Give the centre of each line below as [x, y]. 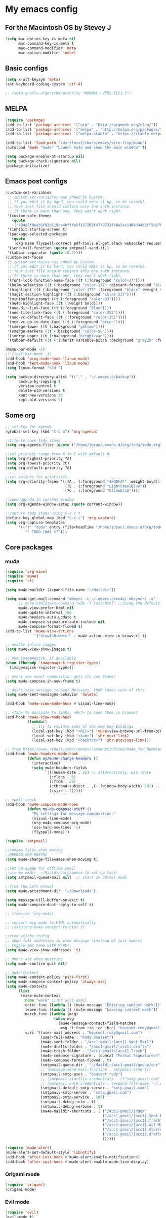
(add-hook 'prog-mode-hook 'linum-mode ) [47, 359]
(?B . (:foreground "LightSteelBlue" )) [106, 486]
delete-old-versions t [41, 391]
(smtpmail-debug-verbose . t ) [71, 1106]
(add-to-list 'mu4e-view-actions [40, 631]
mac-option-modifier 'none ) [47, 53]
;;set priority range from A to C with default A [57, 454]
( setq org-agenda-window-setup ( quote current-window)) [64, 504]
